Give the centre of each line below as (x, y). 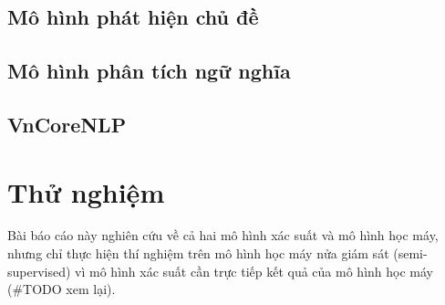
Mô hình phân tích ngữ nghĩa (149, 71)
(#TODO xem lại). (62, 289)
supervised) (39, 271)
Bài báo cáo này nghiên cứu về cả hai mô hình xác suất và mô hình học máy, (223, 235)
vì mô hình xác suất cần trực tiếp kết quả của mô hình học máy (254, 271)
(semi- (410, 253)
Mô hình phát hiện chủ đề (133, 17)
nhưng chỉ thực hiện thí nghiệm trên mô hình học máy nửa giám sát (198, 253)
